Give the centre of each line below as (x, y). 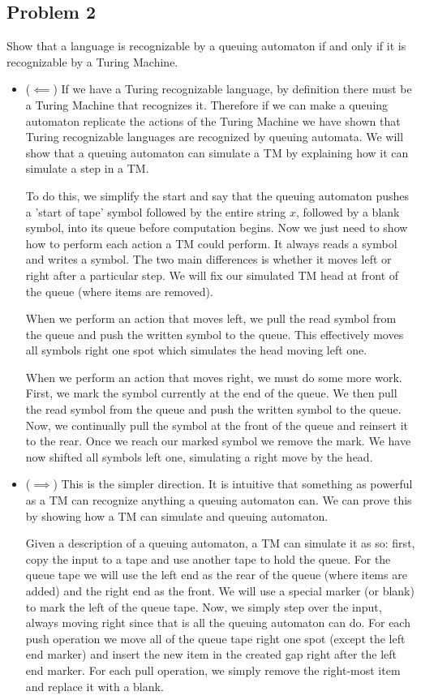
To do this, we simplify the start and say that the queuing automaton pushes (217, 195)
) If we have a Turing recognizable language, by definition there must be (232, 89)
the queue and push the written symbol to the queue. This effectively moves (215, 334)
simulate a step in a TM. (87, 168)
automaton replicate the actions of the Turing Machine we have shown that (213, 120)
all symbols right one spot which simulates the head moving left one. (196, 350)
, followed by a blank (348, 211)
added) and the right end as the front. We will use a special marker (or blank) (220, 591)
